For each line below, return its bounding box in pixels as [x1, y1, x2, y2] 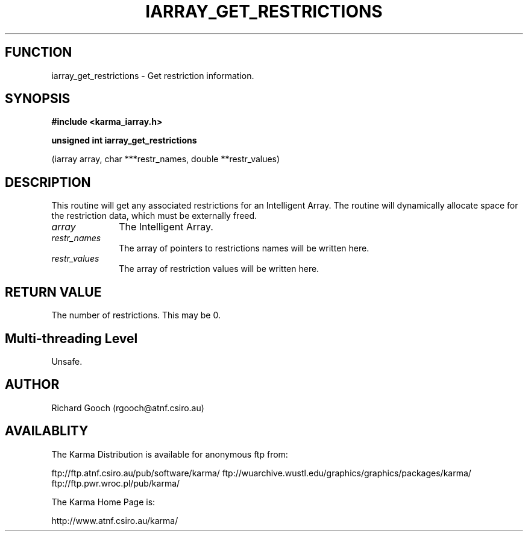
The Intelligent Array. [119, 221, 213, 233]
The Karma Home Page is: [51, 496, 156, 507]
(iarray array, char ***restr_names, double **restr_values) [51, 154, 280, 165]
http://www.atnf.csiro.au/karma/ [51, 515, 178, 526]
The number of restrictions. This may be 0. [51, 310, 221, 321]
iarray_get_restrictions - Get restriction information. [51, 70, 254, 81]
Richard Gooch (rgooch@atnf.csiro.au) [51, 402, 204, 413]
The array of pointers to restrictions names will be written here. [119, 243, 369, 254]
